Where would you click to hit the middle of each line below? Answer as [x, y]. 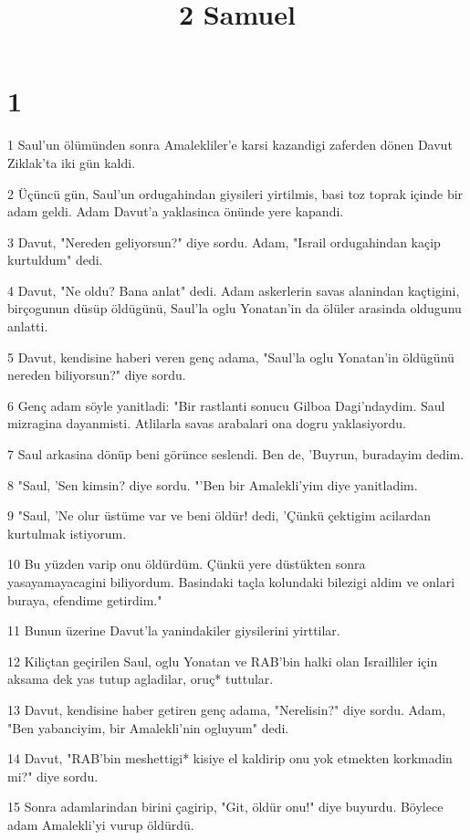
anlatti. [28, 326]
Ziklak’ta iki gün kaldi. [72, 162]
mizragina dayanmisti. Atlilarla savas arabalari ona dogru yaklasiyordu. [207, 423]
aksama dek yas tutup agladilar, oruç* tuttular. [141, 679]
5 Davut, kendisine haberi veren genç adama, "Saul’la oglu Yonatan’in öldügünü [231, 357]
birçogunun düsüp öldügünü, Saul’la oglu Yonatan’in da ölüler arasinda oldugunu [235, 308]
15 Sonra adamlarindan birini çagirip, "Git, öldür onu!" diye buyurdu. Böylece [225, 807]
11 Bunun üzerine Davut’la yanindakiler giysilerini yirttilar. [174, 630]
